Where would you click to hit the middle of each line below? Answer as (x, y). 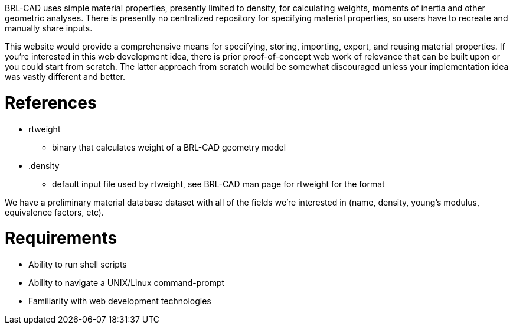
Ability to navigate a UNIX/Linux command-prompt (127, 283)
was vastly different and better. (65, 76)
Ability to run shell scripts (78, 264)
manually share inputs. (49, 28)
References (51, 102)
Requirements (61, 238)
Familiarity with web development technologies (120, 301)
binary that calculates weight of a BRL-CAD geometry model (169, 147)
